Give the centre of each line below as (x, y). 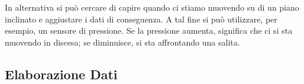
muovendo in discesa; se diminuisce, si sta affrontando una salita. (122, 42)
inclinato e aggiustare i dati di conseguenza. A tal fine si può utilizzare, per (141, 19)
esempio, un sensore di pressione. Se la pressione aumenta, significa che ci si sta (149, 30)
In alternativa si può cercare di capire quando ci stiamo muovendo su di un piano (152, 7)
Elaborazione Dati (61, 74)
